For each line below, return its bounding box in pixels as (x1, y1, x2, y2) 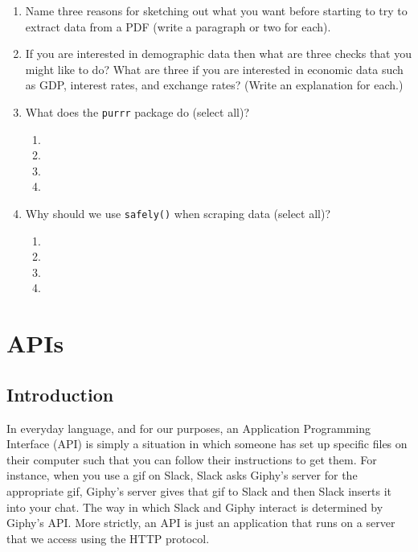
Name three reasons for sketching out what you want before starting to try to (25, 2, 408, 19)
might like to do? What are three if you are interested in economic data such (25, 60, 404, 77)
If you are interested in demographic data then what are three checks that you (25, 45, 412, 62)
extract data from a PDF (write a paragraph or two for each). (25, 18, 331, 35)
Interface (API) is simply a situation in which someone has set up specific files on (6, 435, 408, 452)
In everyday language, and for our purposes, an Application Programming (6, 419, 371, 436)
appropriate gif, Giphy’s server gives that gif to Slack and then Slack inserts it (6, 482, 392, 499)
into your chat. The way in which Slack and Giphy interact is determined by (6, 498, 383, 515)
